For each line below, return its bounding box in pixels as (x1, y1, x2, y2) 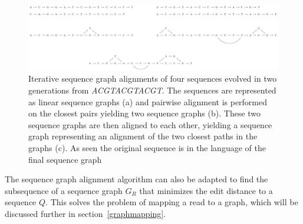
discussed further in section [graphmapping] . (5, 207, 166, 219)
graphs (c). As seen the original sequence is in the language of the (28, 141, 266, 153)
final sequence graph (28, 153, 102, 165)
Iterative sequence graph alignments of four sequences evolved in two (28, 72, 277, 85)
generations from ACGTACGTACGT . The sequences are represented (28, 83, 276, 96)
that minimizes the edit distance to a (139, 184, 273, 196)
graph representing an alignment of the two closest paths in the (28, 130, 258, 142)
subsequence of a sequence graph (5, 184, 123, 196)
